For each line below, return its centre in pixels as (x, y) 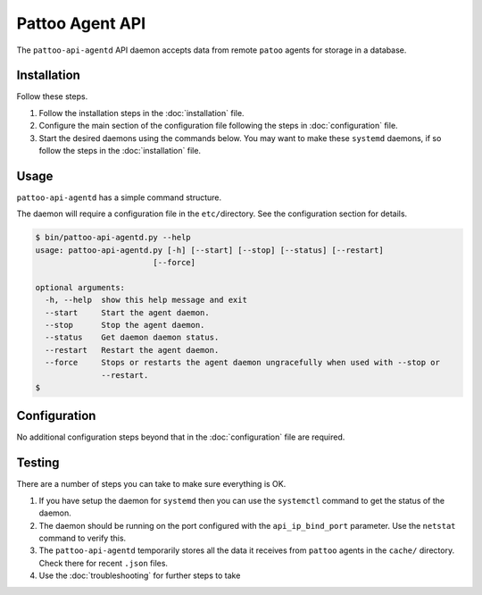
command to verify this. (83, 538)
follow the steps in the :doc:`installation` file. (120, 151)
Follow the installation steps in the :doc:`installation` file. (141, 113)
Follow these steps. (52, 96)
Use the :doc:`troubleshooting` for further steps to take (140, 575)
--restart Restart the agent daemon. (132, 350)
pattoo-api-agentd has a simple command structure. (119, 197)
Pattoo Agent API (81, 23)
